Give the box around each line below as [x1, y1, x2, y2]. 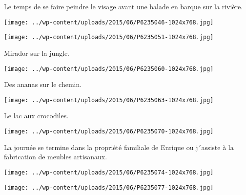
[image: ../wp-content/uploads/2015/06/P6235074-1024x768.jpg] [4, 169, 214, 176]
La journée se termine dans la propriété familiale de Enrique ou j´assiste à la [4, 142, 234, 152]
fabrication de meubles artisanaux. [4, 152, 107, 162]
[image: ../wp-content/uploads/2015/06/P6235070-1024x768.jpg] [4, 128, 214, 135]
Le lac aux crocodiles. [4, 110, 69, 121]
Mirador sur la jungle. [4, 47, 70, 58]
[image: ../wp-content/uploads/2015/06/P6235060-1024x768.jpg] [4, 65, 214, 72]
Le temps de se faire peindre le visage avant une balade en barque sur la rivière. [4, 1, 243, 11]
